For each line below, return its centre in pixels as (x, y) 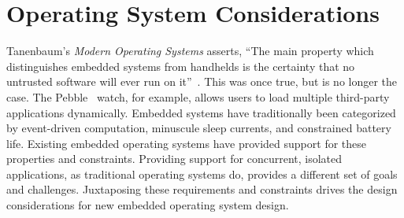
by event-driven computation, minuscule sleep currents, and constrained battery (199, 128)
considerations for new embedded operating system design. (148, 205)
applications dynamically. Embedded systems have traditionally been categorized (201, 112)
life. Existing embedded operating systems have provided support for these (187, 143)
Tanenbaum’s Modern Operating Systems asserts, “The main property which (190, 51)
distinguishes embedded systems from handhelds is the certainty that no (181, 66)
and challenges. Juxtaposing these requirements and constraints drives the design (202, 189)
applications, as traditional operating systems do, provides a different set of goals (202, 174)
